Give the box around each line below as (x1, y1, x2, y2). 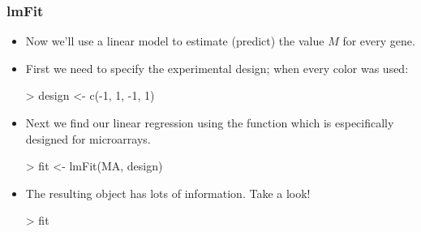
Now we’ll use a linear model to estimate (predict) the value (25, 32, 324, 49)
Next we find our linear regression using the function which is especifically (25, 114, 394, 131)
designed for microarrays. (25, 130, 151, 147)
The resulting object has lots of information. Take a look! (25, 184, 311, 201)
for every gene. (342, 32, 415, 49)
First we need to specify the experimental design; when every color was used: (25, 59, 409, 76)
